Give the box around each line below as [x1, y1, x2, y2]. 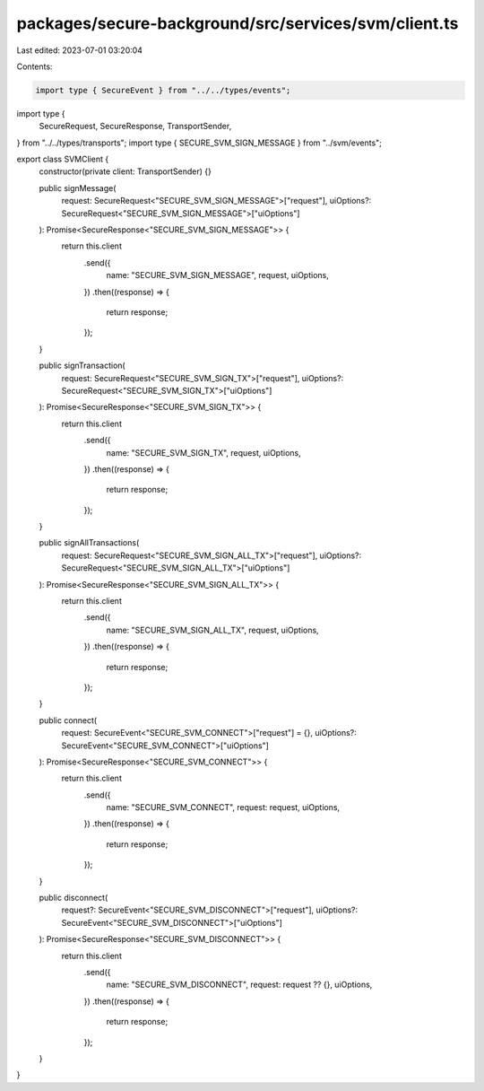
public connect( [39, 714, 98, 726]
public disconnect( [39, 893, 108, 903]
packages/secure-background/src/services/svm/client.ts [16, 13, 459, 33]
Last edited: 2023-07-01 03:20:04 [16, 45, 143, 56]
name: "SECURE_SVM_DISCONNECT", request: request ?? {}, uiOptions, [106, 979, 373, 991]
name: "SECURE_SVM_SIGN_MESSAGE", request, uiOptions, [106, 270, 329, 281]
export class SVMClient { [16, 153, 109, 165]
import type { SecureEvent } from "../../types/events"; [35, 85, 291, 95]
